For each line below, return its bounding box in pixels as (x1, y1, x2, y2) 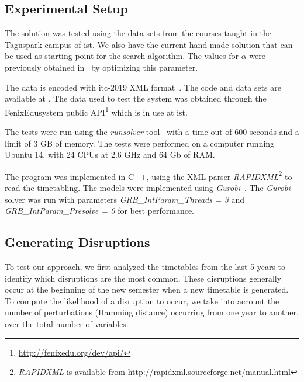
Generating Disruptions (5, 233, 150, 251)
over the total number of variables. (5, 318, 129, 329)
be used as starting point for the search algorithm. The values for (5, 50, 239, 62)
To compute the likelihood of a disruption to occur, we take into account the (5, 294, 279, 307)
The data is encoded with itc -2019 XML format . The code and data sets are (5, 81, 281, 93)
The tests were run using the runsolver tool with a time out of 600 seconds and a (5, 126, 299, 138)
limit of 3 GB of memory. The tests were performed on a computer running (5, 137, 275, 149)
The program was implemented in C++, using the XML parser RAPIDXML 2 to (5, 168, 292, 182)
